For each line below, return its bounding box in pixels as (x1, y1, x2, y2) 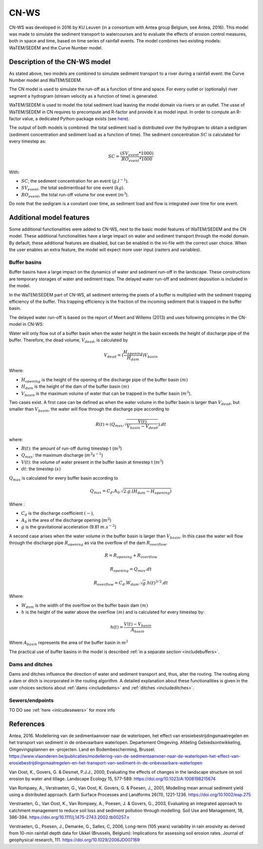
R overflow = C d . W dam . (93, 580, 141, 587)
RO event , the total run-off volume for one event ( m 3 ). (21, 191, 129, 199)
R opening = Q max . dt (110, 566, 152, 573)
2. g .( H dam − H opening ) (123, 488, 172, 495)
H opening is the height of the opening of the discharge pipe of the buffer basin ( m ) (21, 377, 188, 383)
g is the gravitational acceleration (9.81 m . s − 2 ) (21, 523, 116, 530)
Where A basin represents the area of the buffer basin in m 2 (9, 639, 129, 647)
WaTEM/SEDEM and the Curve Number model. (9, 44, 103, 51)
